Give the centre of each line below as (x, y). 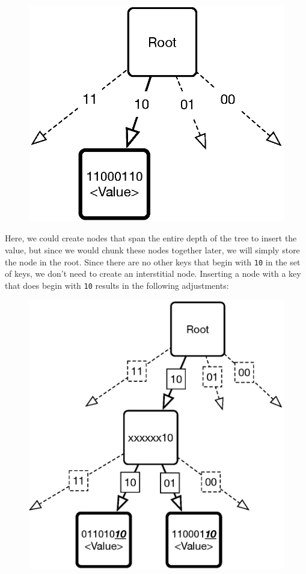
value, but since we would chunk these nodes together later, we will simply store (152, 249)
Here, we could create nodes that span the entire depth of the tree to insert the (151, 238)
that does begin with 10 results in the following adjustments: (117, 285)
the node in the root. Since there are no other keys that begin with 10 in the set (153, 261)
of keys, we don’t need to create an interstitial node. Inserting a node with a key (153, 273)
